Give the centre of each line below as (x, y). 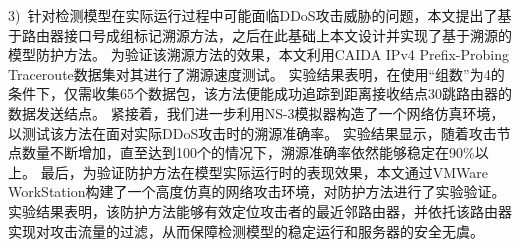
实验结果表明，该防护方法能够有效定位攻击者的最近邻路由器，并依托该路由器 (260, 210)
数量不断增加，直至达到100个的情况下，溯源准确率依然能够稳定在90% (248, 152)
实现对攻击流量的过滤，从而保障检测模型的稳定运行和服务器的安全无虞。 (246, 230)
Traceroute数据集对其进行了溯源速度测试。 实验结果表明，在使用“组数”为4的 (256, 73)
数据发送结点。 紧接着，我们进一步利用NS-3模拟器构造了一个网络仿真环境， (256, 112)
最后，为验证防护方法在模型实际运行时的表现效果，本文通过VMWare (264, 171)
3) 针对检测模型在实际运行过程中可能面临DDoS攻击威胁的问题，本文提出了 (253, 15)
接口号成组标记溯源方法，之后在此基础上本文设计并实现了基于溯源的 (287, 34)
